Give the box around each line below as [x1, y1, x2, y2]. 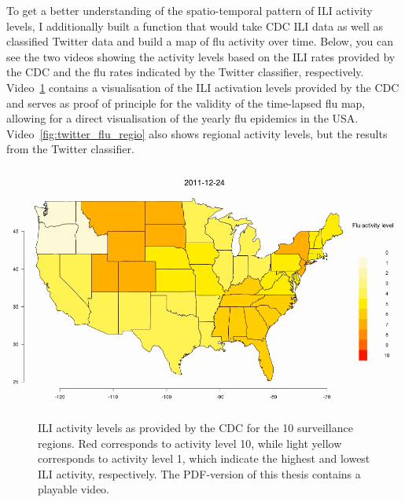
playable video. [38, 481, 110, 497]
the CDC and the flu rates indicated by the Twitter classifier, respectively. [6, 64, 364, 80]
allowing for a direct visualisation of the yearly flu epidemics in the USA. [6, 110, 359, 126]
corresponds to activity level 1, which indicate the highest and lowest [38, 450, 370, 467]
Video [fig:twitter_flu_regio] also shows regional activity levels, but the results [6, 125, 388, 141]
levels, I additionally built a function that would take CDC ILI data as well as [6, 17, 383, 34]
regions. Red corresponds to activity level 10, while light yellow [38, 434, 342, 451]
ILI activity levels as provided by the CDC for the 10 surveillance [38, 419, 353, 435]
